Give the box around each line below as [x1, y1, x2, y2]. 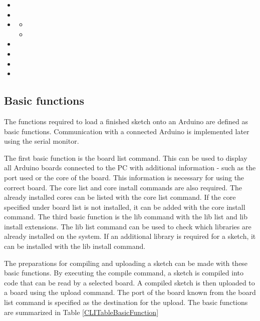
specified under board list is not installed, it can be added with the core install [4, 201, 245, 212]
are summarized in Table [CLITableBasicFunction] [4, 306, 159, 317]
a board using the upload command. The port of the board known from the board [4, 287, 256, 297]
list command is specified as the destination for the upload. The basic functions [4, 297, 248, 307]
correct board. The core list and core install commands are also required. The [4, 182, 242, 192]
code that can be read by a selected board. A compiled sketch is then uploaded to [4, 277, 255, 287]
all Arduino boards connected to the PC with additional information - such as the [4, 162, 256, 173]
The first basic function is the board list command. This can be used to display [4, 152, 247, 163]
